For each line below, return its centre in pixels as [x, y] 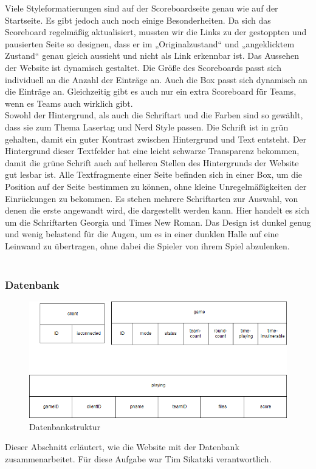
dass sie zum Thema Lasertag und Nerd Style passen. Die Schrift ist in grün [147, 127]
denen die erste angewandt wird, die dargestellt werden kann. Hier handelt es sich [157, 210]
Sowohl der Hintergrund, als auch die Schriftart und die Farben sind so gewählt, [154, 115]
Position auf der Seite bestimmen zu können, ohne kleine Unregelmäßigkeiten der [156, 186]
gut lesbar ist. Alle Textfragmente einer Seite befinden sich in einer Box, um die [154, 174]
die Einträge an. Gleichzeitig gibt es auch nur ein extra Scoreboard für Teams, [151, 91]
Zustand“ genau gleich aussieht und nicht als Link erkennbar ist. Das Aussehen [152, 56]
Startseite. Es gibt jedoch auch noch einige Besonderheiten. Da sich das [138, 20]
